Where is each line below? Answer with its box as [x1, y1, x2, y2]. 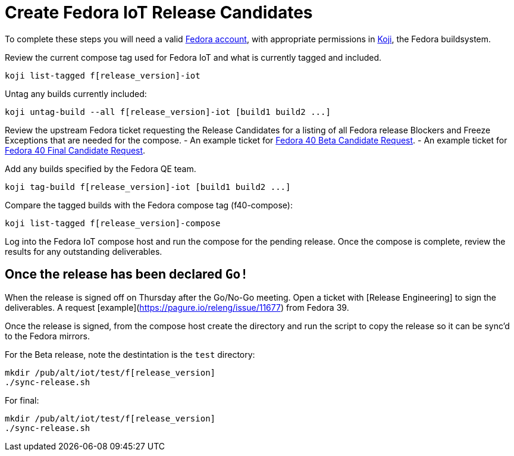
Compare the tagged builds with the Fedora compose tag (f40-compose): [5, 199, 293, 210]
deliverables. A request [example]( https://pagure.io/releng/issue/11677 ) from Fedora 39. [5, 302, 349, 313]
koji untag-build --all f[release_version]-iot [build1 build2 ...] [5, 107, 331, 117]
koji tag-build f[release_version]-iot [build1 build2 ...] [5, 182, 291, 192]
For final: [5, 395, 39, 405]
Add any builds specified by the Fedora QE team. [5, 163, 196, 174]
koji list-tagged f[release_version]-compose [5, 218, 221, 228]
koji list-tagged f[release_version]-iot [5, 70, 200, 80]
